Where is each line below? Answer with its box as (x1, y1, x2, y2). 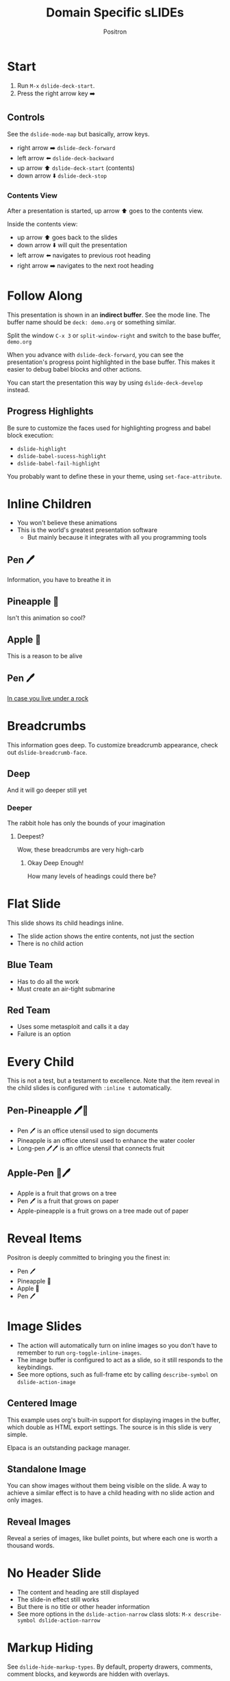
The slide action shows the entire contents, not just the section (16, 932, 194, 940)
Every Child (7, 1054, 75, 1069)
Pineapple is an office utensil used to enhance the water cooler (16, 1137, 195, 1145)
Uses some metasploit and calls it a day (16, 1023, 129, 1031)
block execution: (7, 431, 54, 439)
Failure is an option (16, 1030, 71, 1038)
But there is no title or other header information (16, 1603, 150, 1611)
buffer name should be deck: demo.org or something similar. (7, 317, 177, 326)
